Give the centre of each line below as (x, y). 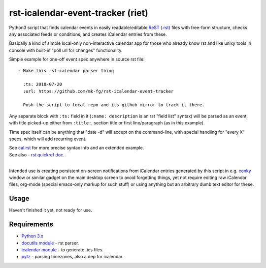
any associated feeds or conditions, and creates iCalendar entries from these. (88, 34)
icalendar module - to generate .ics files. (63, 250)
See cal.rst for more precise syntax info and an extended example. (77, 148)
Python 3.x (33, 236)
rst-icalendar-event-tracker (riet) (79, 13)
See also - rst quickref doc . (37, 154)
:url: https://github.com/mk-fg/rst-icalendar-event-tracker (98, 91)
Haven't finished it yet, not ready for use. (50, 210)
